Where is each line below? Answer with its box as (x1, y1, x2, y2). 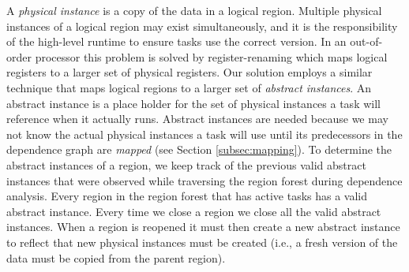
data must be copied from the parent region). (6, 249, 226, 266)
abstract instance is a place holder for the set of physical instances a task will (6, 95, 381, 111)
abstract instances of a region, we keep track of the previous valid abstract (6, 156, 366, 173)
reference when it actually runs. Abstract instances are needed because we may (6, 110, 388, 127)
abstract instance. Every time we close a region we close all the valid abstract (6, 203, 381, 219)
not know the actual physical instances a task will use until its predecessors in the (6, 125, 403, 142)
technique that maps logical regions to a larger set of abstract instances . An (6, 79, 372, 95)
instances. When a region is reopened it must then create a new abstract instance (6, 218, 400, 235)
